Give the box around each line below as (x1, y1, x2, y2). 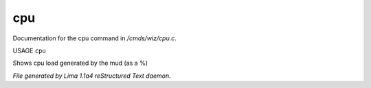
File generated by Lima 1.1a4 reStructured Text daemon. (12, 72, 171, 80)
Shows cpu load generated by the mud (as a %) (12, 59, 148, 68)
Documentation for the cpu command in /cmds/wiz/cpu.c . (12, 34, 177, 42)
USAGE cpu (12, 46, 46, 55)
